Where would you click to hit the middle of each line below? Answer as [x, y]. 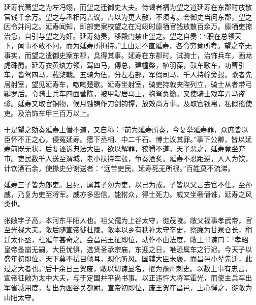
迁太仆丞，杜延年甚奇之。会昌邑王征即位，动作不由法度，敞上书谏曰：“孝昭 [126, 239]
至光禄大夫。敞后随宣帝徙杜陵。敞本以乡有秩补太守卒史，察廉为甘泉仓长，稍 [128, 230]
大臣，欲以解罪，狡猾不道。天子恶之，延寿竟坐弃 [166, 149]
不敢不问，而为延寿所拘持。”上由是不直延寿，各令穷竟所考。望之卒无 [142, 45]
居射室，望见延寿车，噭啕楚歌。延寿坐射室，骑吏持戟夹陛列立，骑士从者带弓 [128, 84]
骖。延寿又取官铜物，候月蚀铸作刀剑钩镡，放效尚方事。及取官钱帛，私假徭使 [128, 103]
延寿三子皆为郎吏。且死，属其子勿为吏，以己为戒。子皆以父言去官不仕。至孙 [128, 184]
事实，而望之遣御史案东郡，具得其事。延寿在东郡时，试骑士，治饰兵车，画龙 [128, 55]
